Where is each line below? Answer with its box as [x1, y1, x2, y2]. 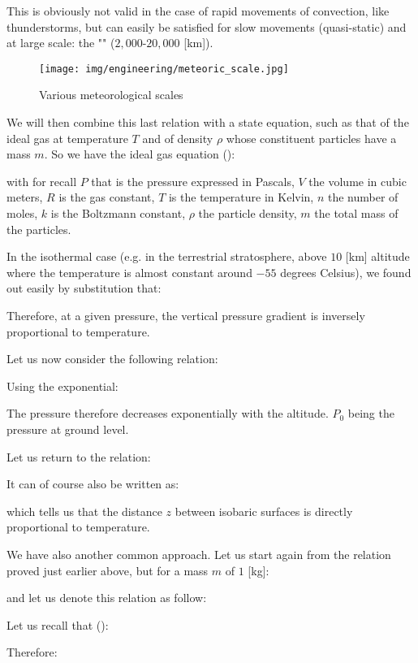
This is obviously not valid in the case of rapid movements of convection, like [6, 2, 390, 19]
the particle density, [198, 205, 297, 221]
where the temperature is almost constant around [6, 263, 252, 280]
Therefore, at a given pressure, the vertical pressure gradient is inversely [6, 306, 365, 323]
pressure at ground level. [6, 420, 129, 437]
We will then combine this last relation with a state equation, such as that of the [6, 114, 409, 131]
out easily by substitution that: [6, 279, 162, 297]
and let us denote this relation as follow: [6, 589, 207, 606]
